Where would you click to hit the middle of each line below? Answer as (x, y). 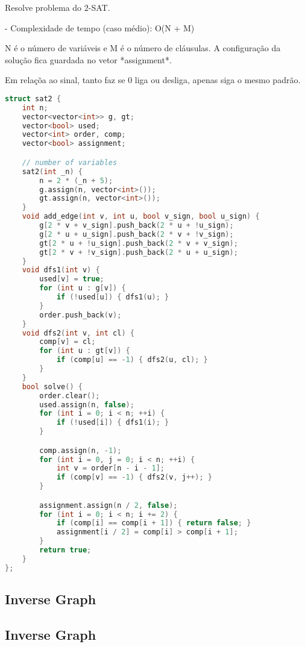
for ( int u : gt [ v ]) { (85, 351)
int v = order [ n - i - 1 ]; (110, 468)
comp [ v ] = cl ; (68, 342)
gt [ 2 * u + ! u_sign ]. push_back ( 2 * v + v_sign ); (139, 243)
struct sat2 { (33, 98)
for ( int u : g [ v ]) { (83, 288)
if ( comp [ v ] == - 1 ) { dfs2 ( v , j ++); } (134, 477)
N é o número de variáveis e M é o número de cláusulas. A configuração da (143, 48)
